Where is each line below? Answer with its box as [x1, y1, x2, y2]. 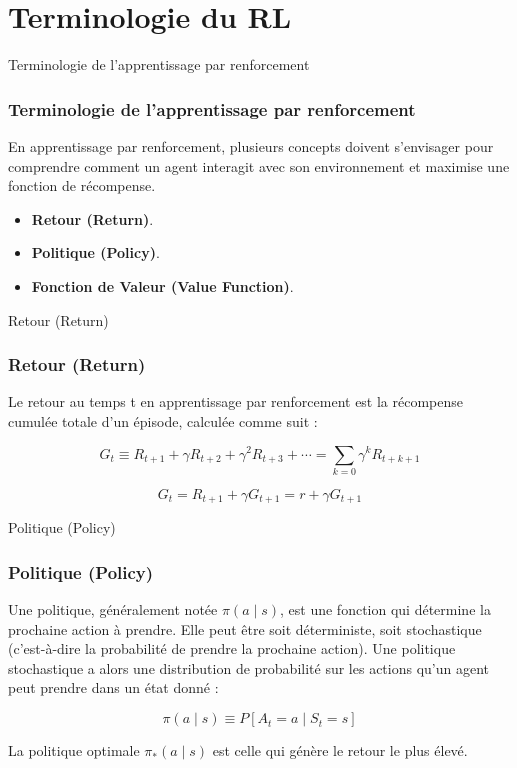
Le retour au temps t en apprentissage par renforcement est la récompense [8, 391, 464, 412]
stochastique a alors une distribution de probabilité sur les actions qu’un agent [8, 657, 490, 678]
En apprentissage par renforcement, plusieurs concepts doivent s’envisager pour [8, 135, 494, 156]
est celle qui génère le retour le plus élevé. [212, 740, 468, 761]
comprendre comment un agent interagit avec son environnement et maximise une [8, 155, 510, 176]
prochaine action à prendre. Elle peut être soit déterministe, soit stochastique [8, 618, 482, 639]
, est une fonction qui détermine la [280, 599, 491, 620]
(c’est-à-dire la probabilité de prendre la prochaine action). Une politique [8, 638, 456, 659]
